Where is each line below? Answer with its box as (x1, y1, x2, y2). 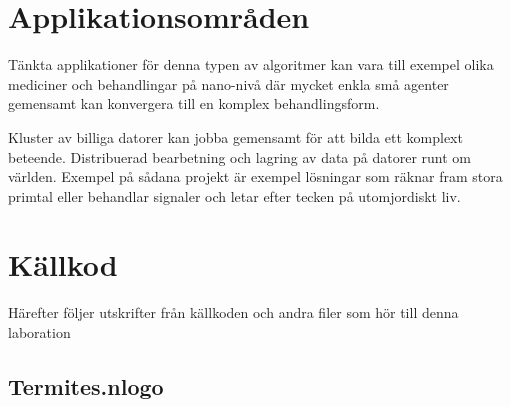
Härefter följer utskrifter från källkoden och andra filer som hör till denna (8, 302, 459, 323)
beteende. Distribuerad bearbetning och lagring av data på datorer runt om (8, 146, 471, 167)
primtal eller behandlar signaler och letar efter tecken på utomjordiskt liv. (8, 185, 461, 206)
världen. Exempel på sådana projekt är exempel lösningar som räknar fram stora (8, 166, 503, 187)
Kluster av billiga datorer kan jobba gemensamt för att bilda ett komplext (8, 126, 463, 147)
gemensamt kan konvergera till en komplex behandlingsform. (8, 93, 380, 114)
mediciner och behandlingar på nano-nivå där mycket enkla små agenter (8, 73, 449, 94)
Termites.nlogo (8, 370, 164, 401)
